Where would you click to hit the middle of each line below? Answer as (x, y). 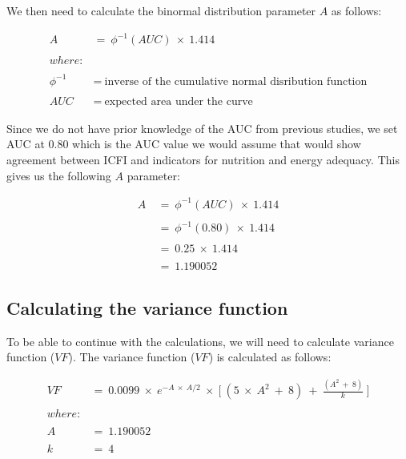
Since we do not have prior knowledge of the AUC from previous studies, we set (202, 128)
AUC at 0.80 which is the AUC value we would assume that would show (184, 144)
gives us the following (59, 175)
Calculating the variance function (147, 307)
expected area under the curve (179, 101)
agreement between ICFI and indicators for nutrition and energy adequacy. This (203, 159)
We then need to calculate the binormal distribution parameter (161, 10)
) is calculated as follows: (270, 357)
